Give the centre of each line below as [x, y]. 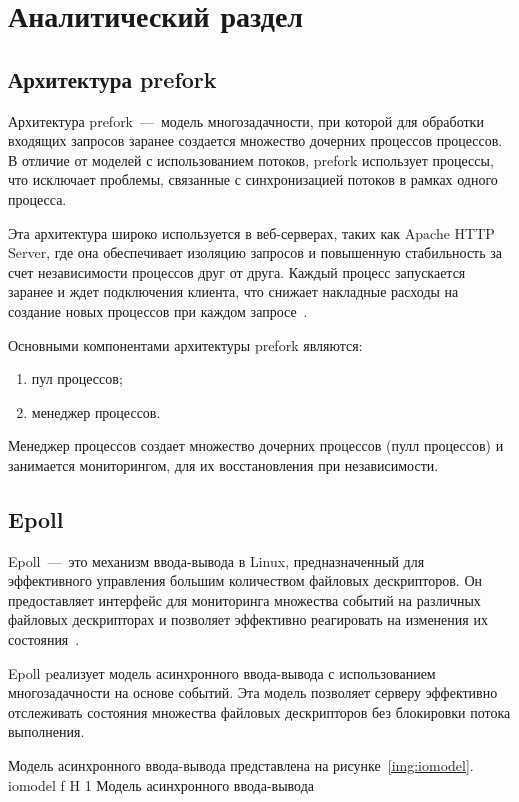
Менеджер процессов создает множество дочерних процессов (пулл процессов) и [256, 445]
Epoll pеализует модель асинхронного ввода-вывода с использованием [222, 672]
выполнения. [46, 731]
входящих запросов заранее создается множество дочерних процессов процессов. [255, 140]
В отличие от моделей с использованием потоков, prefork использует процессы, [251, 159]
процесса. [37, 198]
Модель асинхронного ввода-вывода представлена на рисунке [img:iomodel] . [241, 765]
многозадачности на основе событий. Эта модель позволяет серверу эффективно [253, 692]
